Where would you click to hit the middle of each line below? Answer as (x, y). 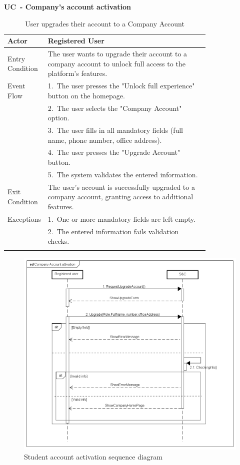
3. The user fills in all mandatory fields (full (115, 130)
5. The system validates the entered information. (123, 174)
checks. (58, 241)
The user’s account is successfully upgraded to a (121, 187)
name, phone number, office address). (105, 140)
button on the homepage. (86, 95)
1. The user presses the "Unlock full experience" (121, 86)
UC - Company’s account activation (67, 6)
